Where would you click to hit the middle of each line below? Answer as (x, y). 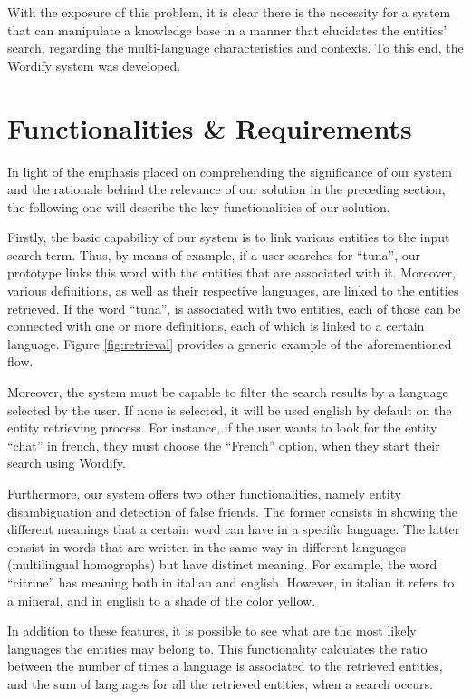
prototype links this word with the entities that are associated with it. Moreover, (231, 272)
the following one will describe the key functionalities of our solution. (199, 206)
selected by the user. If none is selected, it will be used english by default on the (230, 409)
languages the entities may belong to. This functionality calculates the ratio (217, 648)
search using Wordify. (67, 463)
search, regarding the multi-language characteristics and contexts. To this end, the (235, 48)
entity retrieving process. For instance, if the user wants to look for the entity (222, 427)
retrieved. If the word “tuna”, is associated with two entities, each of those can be (234, 308)
